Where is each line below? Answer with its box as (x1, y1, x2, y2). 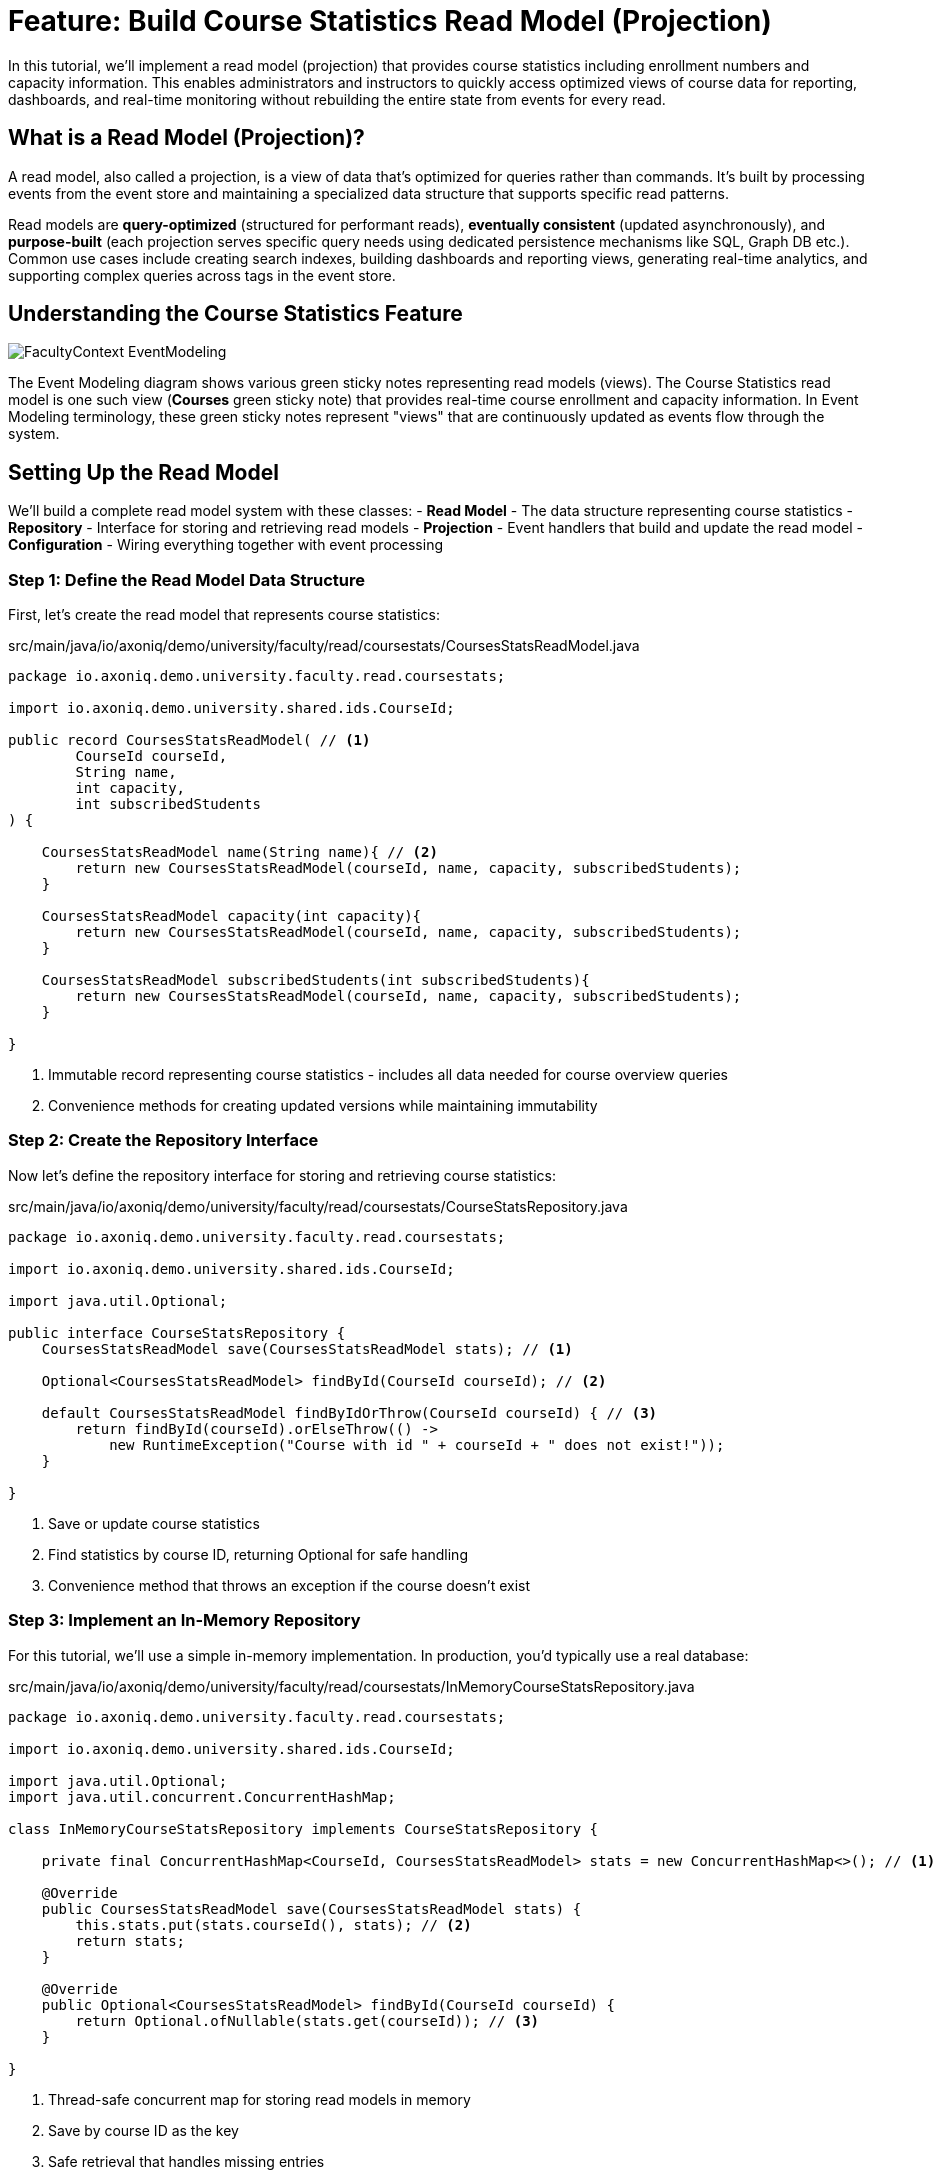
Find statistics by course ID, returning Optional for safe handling (48, 1545, 468, 1563)
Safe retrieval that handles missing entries (48, 2152, 325, 2170)
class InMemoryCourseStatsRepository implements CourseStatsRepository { (8, 1820, 599, 1837)
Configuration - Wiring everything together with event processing (8, 536, 443, 554)
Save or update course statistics (48, 1514, 260, 1532)
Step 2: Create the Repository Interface (8, 1130, 319, 1151)
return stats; (75, 1932, 186, 1949)
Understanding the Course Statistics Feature (8, 301, 463, 327)
